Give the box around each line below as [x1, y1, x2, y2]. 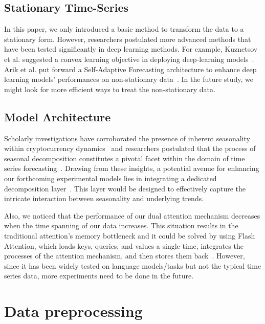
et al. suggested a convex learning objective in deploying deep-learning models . [4, 53, 254, 64]
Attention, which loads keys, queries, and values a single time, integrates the [4, 240, 244, 251]
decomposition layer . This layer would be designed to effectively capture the [4, 183, 246, 193]
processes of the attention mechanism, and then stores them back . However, [4, 250, 245, 261]
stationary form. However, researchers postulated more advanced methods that [4, 33, 251, 44]
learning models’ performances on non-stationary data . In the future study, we [4, 74, 254, 84]
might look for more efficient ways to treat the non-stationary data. [4, 83, 215, 94]
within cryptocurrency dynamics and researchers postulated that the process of [4, 143, 256, 154]
